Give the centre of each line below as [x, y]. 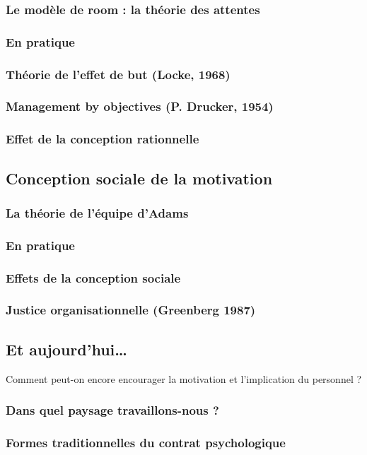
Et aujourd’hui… [66, 349]
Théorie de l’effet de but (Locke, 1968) [118, 74]
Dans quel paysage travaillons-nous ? [112, 410]
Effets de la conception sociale [93, 277]
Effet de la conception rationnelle [103, 139]
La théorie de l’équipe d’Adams [97, 212]
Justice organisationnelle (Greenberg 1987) [131, 310]
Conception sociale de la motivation [139, 178]
